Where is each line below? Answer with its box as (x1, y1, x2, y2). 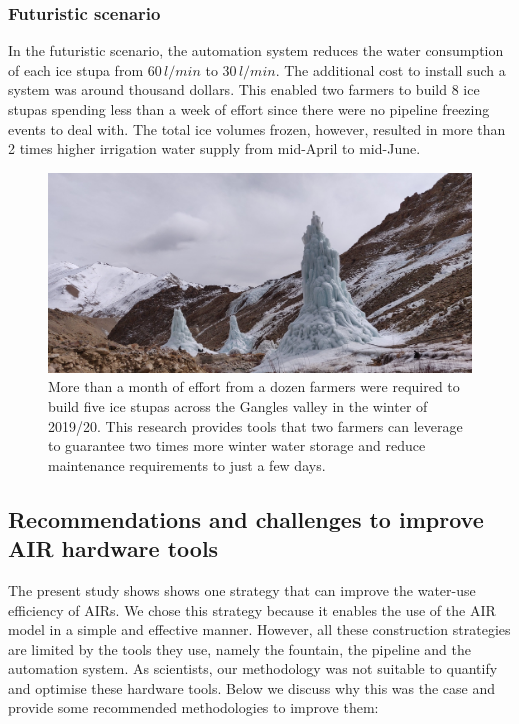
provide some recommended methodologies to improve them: (8, 697, 379, 718)
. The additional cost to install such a (275, 59, 506, 80)
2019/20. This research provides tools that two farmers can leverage (48, 415, 463, 436)
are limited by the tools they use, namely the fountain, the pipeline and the (8, 638, 471, 659)
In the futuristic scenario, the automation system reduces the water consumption (8, 40, 504, 61)
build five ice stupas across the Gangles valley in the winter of (48, 395, 428, 416)
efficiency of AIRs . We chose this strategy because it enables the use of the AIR (8, 599, 496, 620)
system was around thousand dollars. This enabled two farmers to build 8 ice (8, 79, 480, 100)
